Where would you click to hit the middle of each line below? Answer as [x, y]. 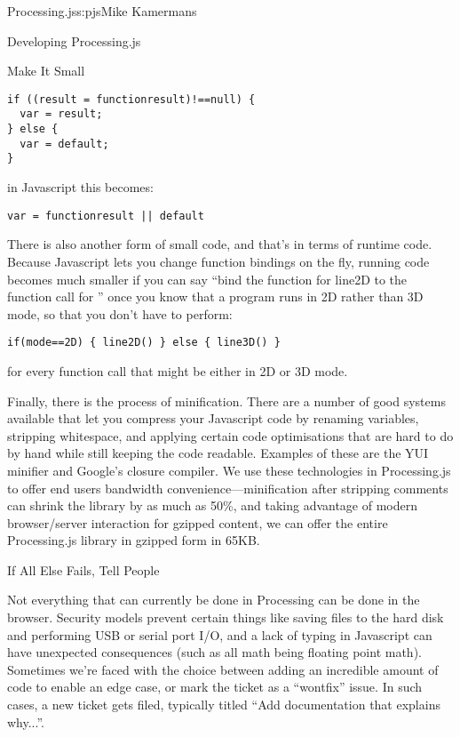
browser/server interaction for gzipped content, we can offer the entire [198, 522]
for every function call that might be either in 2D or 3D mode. [178, 370]
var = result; [61, 114]
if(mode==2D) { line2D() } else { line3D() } [144, 343]
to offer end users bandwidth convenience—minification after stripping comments [228, 488]
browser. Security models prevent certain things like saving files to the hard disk [226, 617]
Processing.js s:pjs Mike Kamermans [102, 11]
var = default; [64, 144]
